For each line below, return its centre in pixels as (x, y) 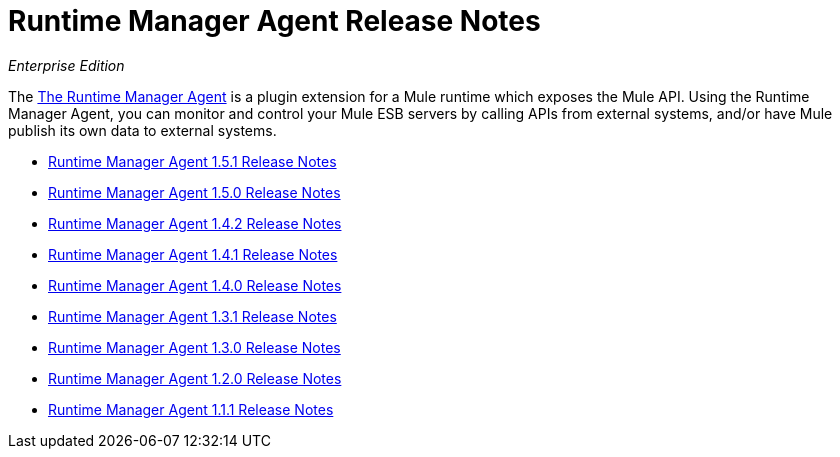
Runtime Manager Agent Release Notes (274, 21)
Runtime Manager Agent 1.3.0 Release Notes (194, 347)
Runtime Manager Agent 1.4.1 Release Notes (193, 254)
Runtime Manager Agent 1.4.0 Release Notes (195, 285)
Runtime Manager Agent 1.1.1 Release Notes (191, 409)
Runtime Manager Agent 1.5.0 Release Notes (194, 192)
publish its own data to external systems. (142, 130)
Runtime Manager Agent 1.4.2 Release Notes (195, 223)
